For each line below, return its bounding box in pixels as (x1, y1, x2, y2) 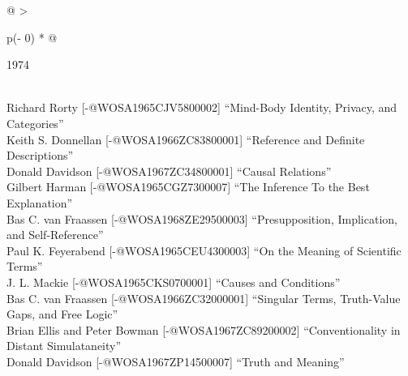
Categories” (6, 114, 64, 131)
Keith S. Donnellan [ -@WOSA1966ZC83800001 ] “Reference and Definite (6, 130, 365, 147)
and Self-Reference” (6, 226, 104, 243)
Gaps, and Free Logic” (6, 305, 118, 323)
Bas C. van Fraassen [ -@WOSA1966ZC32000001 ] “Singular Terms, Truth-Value (6, 289, 401, 306)
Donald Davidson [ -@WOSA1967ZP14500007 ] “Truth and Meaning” (6, 352, 345, 370)
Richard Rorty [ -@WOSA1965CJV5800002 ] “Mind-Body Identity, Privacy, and (6, 99, 397, 116)
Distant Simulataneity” (6, 337, 122, 354)
